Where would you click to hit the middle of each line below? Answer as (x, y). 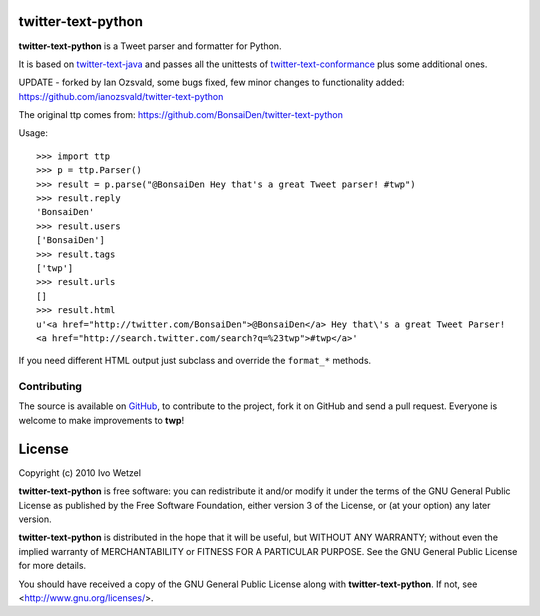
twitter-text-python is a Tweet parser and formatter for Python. (150, 46)
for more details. (52, 566)
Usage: (33, 133)
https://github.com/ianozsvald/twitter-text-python (121, 96)
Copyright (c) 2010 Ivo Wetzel (80, 472)
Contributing (50, 387)
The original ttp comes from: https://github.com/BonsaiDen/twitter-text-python (181, 115)
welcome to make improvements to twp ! (101, 420)
